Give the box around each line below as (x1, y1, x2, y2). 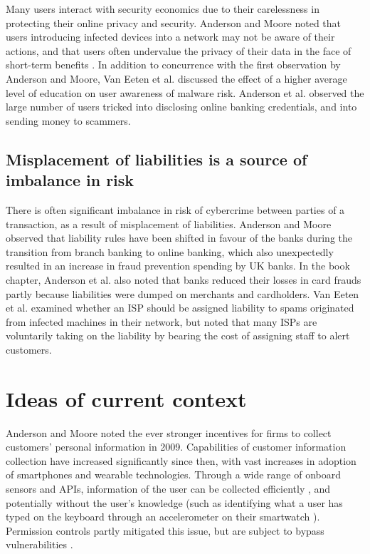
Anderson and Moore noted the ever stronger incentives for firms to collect (6, 425, 332, 440)
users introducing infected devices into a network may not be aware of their (6, 29, 335, 44)
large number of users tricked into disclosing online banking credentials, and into (6, 99, 357, 114)
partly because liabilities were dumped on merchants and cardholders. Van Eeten (6, 286, 359, 301)
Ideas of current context (6, 384, 247, 413)
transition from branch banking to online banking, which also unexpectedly (6, 244, 334, 259)
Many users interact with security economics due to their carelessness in (6, 1, 319, 16)
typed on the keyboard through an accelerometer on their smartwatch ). (6, 509, 320, 524)
